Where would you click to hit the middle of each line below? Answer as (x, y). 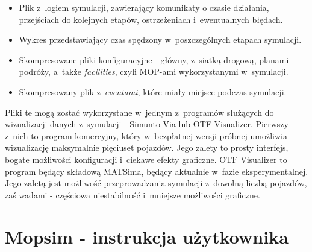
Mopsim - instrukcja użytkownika (147, 236)
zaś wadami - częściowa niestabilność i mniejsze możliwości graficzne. (133, 194)
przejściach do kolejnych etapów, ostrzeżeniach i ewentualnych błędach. (151, 19)
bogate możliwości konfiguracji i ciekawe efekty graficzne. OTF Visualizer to (146, 159)
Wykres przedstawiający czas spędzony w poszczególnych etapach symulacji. (160, 39)
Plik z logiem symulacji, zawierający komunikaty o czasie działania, (144, 7)
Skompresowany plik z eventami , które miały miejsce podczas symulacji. (153, 91)
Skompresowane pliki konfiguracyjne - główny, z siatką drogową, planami (154, 59)
